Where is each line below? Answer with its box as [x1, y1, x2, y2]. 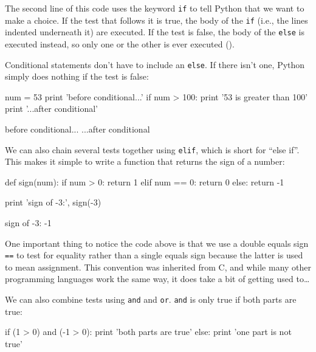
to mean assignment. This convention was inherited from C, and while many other [5, 260, 312, 273]
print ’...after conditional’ [5, 102, 98, 115]
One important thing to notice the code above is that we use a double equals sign [5, 236, 309, 249]
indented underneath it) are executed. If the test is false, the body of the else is [5, 26, 304, 38]
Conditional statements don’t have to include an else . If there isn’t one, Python [5, 58, 305, 71]
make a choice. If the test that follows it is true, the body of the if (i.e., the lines [5, 13, 308, 26]
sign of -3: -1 [5, 216, 52, 229]
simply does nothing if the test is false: [5, 70, 149, 83]
